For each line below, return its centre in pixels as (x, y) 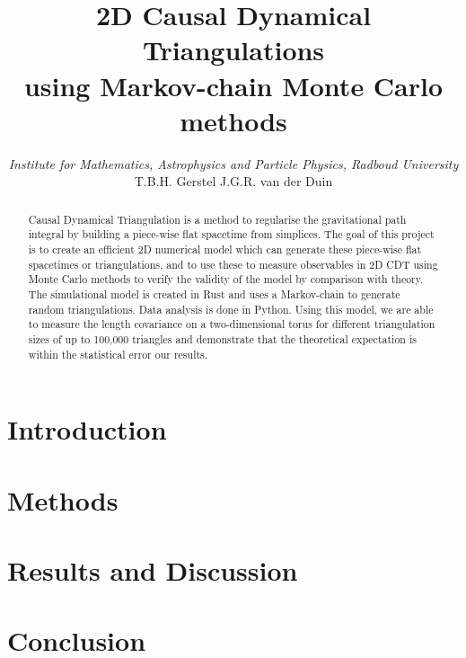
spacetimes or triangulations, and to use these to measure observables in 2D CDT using (233, 264)
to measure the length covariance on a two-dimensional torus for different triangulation (232, 324)
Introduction (87, 429)
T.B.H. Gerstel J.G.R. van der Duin (233, 181)
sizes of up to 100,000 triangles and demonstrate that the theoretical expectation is (222, 338)
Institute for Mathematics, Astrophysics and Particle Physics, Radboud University (233, 163)
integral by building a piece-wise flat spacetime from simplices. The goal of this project (231, 234)
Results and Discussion (153, 569)
